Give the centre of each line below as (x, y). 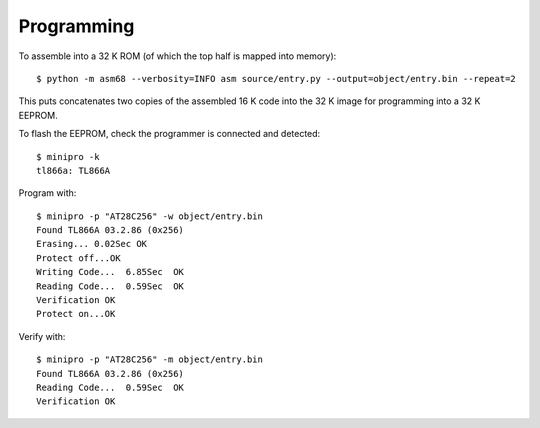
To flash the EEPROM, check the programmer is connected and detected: (169, 134)
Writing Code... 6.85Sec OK (110, 272)
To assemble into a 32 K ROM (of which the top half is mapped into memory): (177, 56)
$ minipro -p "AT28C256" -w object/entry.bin (150, 216)
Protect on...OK (76, 314)
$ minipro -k (68, 156)
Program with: (47, 193)
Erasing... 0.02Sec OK (92, 244)
